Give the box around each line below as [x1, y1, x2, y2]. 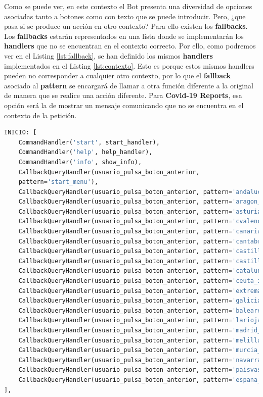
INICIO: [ [4, 129, 37, 136]
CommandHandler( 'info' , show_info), [18, 158, 142, 166]
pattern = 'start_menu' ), [18, 178, 99, 186]
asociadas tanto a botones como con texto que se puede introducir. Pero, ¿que [4, 11, 246, 21]
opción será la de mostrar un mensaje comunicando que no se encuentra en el [4, 100, 244, 110]
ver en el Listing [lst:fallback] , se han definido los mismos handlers [4, 50, 213, 61]
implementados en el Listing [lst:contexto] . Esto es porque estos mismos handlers [4, 60, 254, 71]
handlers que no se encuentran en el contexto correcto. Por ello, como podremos [4, 40, 256, 51]
